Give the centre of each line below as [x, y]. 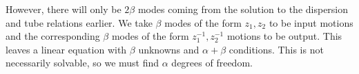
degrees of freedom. [212, 63]
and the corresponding [53, 36]
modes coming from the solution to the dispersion [243, 9]
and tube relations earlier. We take [79, 22]
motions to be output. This [284, 36]
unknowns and [169, 49]
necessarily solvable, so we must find [83, 63]
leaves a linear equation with [66, 49]
